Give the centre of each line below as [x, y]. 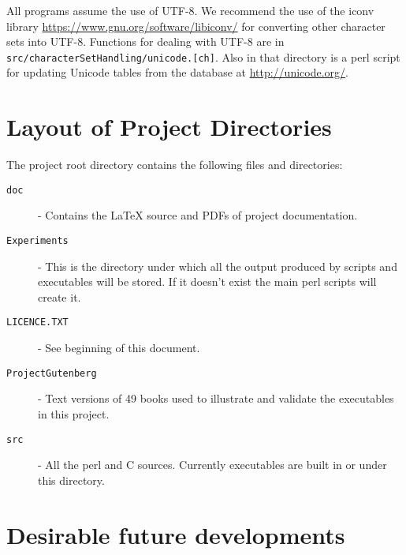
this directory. [71, 480]
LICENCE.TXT [37, 322]
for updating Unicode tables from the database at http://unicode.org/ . [177, 72]
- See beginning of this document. [119, 348]
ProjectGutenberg [52, 373]
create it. [60, 296]
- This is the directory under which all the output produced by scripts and [218, 266]
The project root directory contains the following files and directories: [175, 165]
